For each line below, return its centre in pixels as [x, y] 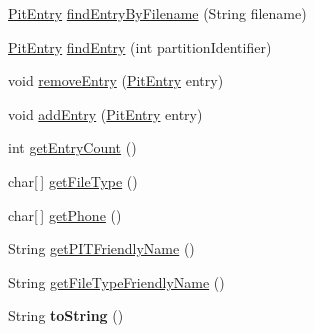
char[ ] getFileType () [73, 180]
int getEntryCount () [72, 147]
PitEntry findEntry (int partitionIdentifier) [140, 46]
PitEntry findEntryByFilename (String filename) [157, 13]
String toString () [66, 315]
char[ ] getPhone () [65, 214]
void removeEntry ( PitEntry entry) [116, 80]
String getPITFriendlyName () [101, 248]
